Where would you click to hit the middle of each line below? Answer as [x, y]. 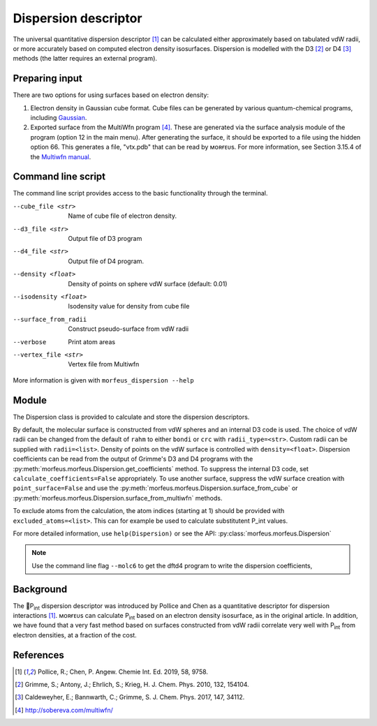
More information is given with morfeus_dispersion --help [104, 380]
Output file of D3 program [105, 239]
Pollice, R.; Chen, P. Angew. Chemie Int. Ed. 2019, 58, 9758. [123, 672]
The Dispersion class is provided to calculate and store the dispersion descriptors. [131, 417]
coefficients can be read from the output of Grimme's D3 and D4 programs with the [133, 459]
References [38, 655]
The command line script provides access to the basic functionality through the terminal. [140, 193]
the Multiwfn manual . [61, 156]
